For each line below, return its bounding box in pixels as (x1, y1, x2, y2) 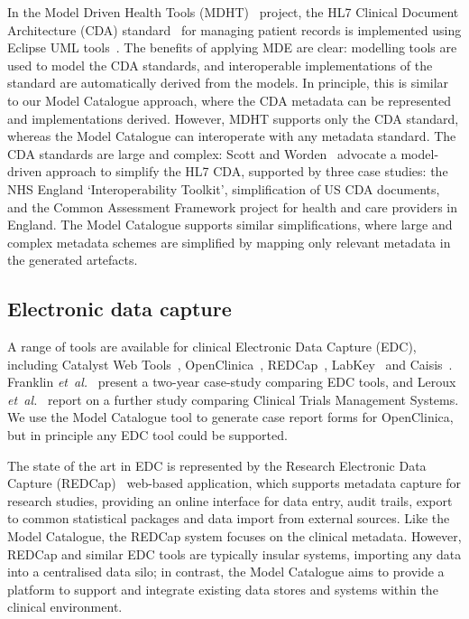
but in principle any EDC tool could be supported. (7, 426, 288, 445)
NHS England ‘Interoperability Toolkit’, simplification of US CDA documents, (7, 179, 440, 198)
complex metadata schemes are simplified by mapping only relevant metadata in (7, 232, 451, 251)
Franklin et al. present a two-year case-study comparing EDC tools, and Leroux (7, 372, 456, 391)
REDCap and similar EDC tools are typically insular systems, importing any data (7, 544, 462, 563)
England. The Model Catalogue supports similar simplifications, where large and (7, 215, 453, 234)
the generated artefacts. (7, 250, 138, 269)
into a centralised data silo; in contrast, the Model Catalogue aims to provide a (7, 562, 445, 581)
